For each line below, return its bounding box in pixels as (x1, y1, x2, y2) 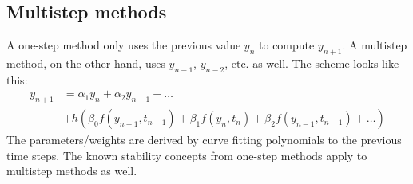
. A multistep (342, 37, 407, 53)
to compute (259, 37, 315, 53)
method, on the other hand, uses (6, 55, 165, 71)
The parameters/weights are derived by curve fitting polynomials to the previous (6, 131, 402, 148)
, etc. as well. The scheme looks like (224, 55, 399, 71)
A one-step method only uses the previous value (6, 37, 241, 53)
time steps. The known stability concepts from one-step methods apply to (6, 147, 367, 163)
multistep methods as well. (6, 162, 137, 179)
